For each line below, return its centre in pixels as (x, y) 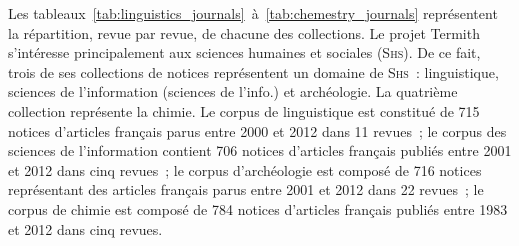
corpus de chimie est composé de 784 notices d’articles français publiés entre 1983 (258, 208)
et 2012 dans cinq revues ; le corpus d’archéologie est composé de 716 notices (245, 169)
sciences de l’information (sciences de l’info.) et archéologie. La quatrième (233, 91)
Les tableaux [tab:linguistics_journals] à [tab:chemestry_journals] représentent (253, 13)
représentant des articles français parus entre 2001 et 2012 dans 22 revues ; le (246, 189)
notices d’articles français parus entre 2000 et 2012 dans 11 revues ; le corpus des (257, 130)
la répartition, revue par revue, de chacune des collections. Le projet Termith (244, 32)
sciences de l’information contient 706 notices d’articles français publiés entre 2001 (260, 150)
